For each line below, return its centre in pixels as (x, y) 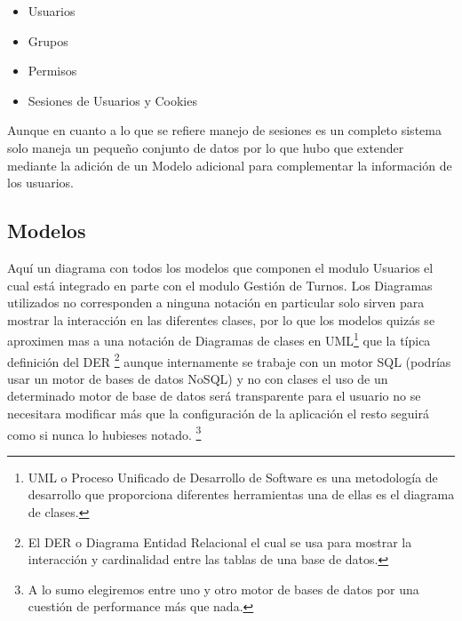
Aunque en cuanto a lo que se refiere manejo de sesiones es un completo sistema (224, 130)
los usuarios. (40, 183)
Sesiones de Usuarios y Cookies (112, 100)
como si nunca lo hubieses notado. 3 (104, 433)
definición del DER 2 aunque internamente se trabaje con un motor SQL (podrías (229, 360)
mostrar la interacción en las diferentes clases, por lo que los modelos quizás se (221, 319)
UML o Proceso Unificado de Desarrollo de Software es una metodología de (233, 477)
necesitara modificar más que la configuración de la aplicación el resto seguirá (218, 414)
